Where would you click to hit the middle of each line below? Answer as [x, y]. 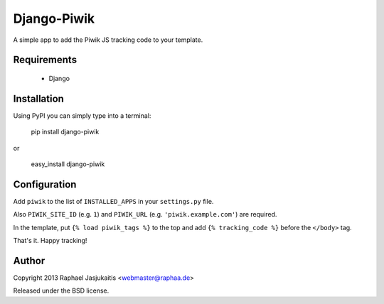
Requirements [45, 60]
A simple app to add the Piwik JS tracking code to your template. [108, 40]
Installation [38, 98]
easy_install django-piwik [68, 164]
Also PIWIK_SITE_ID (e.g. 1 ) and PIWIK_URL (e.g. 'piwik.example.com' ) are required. [145, 215]
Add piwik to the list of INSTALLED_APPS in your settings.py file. [113, 201]
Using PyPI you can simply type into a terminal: [82, 115]
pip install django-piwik [65, 132]
